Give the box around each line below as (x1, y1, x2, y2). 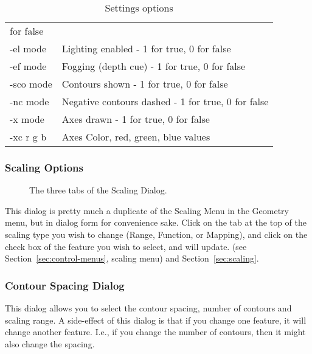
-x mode (10, 112, 44, 126)
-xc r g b (10, 130, 47, 144)
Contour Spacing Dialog (5, 277, 125, 293)
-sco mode (10, 77, 52, 91)
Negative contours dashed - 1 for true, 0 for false (61, 94, 269, 108)
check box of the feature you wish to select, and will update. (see (5, 240, 247, 252)
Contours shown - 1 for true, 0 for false (61, 77, 228, 91)
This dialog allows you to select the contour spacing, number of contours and (5, 302, 292, 314)
